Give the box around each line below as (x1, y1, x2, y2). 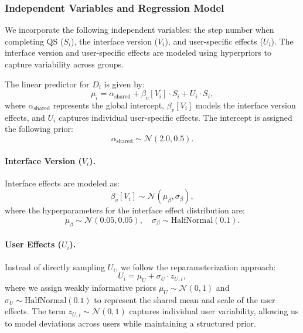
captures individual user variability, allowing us (129, 305, 299, 317)
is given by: (104, 77, 145, 90)
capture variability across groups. (5, 58, 124, 70)
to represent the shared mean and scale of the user (94, 293, 275, 305)
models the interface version (195, 98, 296, 111)
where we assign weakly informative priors (5, 281, 156, 293)
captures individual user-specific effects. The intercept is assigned (58, 111, 292, 123)
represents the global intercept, (53, 98, 165, 111)
